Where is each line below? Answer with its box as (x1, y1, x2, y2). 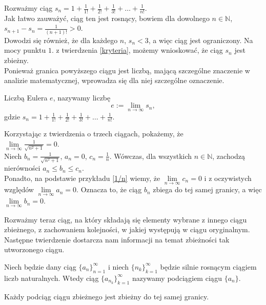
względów (4, 184, 34, 195)
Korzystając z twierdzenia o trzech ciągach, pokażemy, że (4, 128, 183, 139)
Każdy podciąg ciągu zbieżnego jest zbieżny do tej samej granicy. (4, 291, 209, 301)
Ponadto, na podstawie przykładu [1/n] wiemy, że (4, 172, 160, 183)
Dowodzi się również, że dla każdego (4, 34, 118, 45)
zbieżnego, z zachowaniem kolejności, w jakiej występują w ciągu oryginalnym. (4, 224, 250, 235)
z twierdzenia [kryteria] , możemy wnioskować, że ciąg (56, 45, 223, 55)
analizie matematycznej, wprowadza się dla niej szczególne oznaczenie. (4, 75, 224, 86)
